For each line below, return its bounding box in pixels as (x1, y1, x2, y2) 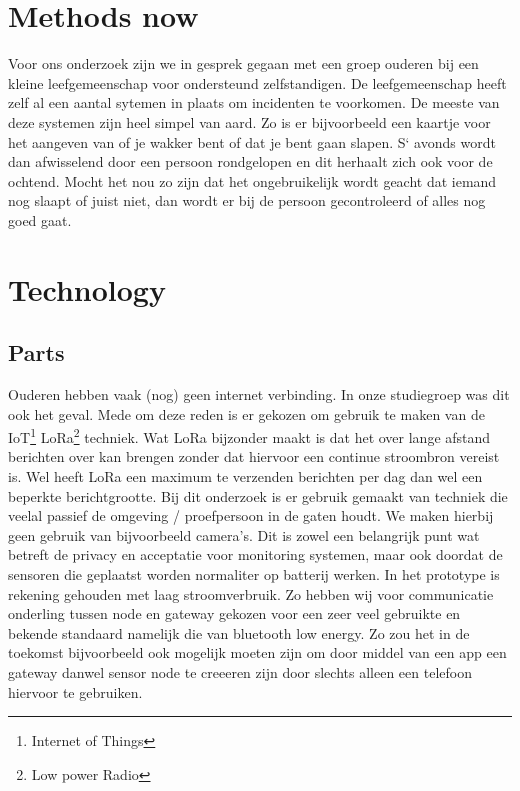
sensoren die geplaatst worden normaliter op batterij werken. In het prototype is (8, 564, 500, 585)
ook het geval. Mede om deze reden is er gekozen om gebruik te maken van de (8, 403, 485, 424)
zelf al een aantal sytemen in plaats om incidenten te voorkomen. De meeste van (8, 92, 500, 113)
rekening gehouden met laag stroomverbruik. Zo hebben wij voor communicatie (8, 583, 494, 604)
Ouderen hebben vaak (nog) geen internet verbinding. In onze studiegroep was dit (8, 384, 510, 405)
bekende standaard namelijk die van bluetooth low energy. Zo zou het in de (8, 622, 470, 643)
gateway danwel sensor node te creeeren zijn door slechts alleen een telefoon (8, 662, 472, 683)
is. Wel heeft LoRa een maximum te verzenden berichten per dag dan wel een (8, 466, 483, 487)
